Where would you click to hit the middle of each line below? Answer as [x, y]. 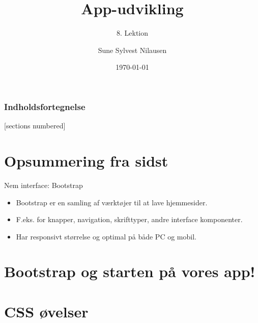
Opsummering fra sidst [86, 160]
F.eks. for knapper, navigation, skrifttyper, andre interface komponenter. [129, 219]
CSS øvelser [46, 311]
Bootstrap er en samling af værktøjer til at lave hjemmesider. [112, 202]
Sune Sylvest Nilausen [132, 50]
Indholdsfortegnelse [45, 106]
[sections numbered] [35, 126]
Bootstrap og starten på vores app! [130, 271]
